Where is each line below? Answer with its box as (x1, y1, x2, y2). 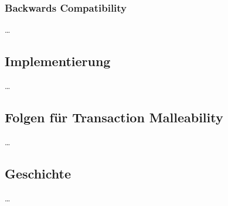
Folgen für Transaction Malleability (5, 108, 223, 126)
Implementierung (5, 52, 111, 70)
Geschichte (5, 164, 72, 182)
